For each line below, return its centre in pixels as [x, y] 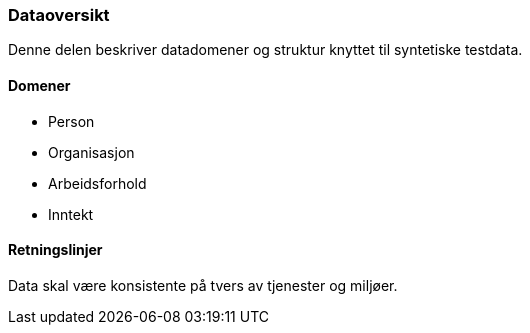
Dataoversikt [59, 15]
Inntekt [71, 214]
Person [71, 121]
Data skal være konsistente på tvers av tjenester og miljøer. [203, 285]
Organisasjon [91, 152]
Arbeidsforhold [97, 183]
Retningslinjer [55, 250]
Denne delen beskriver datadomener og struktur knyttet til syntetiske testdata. [265, 50]
